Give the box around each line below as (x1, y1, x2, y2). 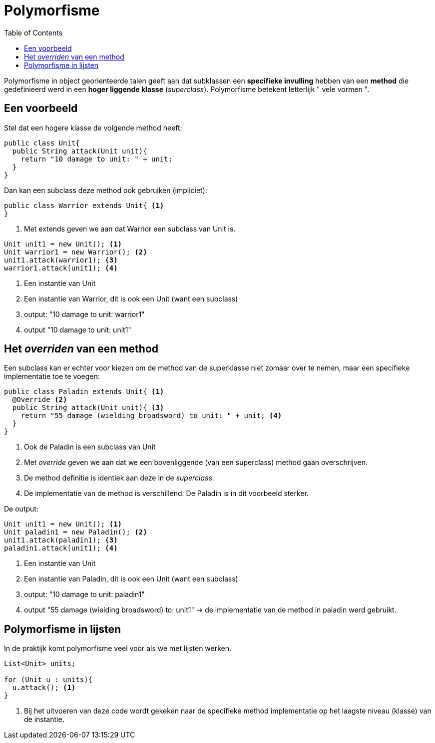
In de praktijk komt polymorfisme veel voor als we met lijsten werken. (4, 644, 232, 653)
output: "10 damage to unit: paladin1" (24, 590, 145, 599)
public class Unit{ (4, 138, 80, 147)
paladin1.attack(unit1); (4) (4, 544, 118, 552)
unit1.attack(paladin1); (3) (4, 536, 118, 544)
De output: (4, 504, 38, 513)
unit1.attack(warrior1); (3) (4, 255, 118, 264)
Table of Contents (4, 28, 63, 37)
